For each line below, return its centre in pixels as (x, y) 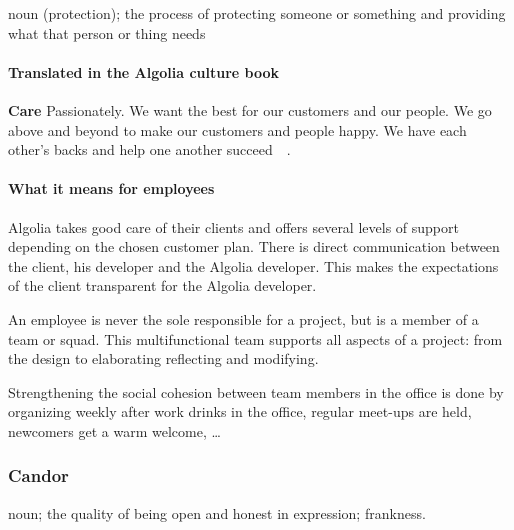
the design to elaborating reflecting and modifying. (163, 358)
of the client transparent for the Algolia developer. (162, 285)
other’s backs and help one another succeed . (149, 149)
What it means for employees (111, 188)
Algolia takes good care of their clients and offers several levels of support (233, 226)
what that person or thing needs (107, 32)
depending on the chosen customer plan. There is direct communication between (254, 246)
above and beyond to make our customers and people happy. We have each (237, 129)
